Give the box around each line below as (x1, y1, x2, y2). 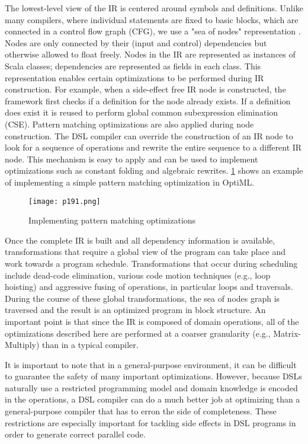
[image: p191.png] (28, 197, 101, 206)
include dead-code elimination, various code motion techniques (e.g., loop (5, 269, 271, 281)
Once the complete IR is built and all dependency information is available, (5, 234, 275, 246)
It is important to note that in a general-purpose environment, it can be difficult (5, 358, 297, 370)
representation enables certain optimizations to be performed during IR (5, 71, 264, 84)
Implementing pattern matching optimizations (28, 214, 196, 226)
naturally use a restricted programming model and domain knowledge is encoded (5, 381, 298, 394)
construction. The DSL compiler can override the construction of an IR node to (5, 129, 293, 142)
